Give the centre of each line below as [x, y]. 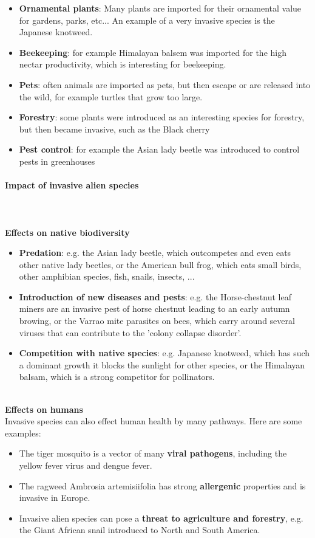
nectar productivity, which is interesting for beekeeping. [123, 64]
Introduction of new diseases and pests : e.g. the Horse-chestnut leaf [155, 296]
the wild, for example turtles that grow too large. [111, 96]
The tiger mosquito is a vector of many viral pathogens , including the [153, 453]
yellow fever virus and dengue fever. [86, 465]
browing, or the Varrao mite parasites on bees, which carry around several [157, 321]
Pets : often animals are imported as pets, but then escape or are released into [165, 84]
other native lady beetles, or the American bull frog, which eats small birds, [160, 264]
